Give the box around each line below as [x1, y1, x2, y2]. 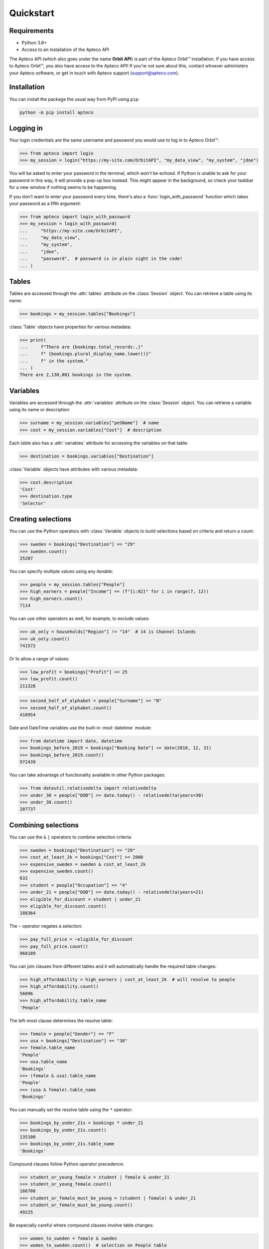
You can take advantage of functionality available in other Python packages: [9, 772, 166, 778]
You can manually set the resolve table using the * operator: [9, 1107, 133, 1113]
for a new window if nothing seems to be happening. [9, 184, 117, 190]
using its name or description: [9, 407, 71, 413]
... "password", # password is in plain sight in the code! [19, 256, 183, 262]
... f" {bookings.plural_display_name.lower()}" [19, 351, 151, 357]
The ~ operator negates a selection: [9, 923, 83, 929]
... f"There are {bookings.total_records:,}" [19, 344, 143, 350]
